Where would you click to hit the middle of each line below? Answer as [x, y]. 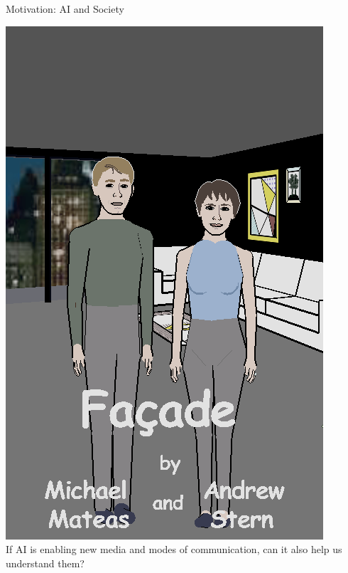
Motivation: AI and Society [65, 9]
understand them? [45, 563]
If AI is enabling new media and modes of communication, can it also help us [174, 549]
